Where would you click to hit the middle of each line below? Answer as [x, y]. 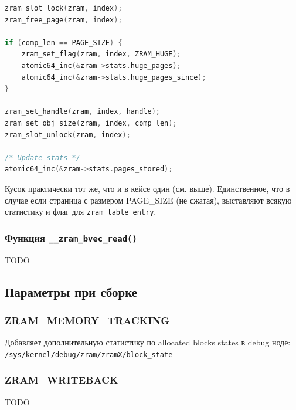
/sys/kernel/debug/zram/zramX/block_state [89, 355]
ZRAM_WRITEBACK [62, 380]
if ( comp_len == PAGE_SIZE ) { [64, 43]
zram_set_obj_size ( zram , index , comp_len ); [91, 123]
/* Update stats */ [42, 157]
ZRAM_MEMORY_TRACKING [87, 320]
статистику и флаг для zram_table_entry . [81, 211]
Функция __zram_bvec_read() [71, 237]
